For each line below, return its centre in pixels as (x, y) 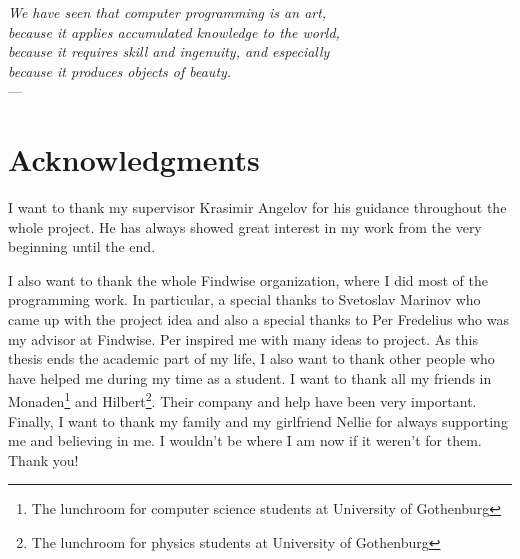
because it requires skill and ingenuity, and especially (169, 51)
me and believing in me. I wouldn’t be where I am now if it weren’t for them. (245, 440)
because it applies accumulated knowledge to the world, (174, 31)
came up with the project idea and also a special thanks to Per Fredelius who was (258, 319)
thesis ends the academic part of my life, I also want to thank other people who (251, 358)
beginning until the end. (82, 246)
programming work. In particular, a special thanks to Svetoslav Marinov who (244, 299)
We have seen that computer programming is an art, (167, 12)
